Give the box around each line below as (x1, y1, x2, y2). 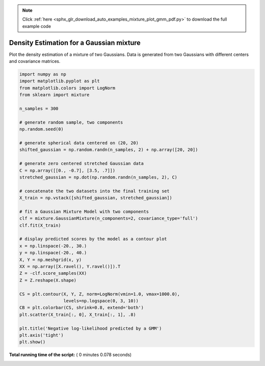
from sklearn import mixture (19, 92, 90, 98)
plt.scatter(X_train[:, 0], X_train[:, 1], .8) (19, 312, 136, 317)
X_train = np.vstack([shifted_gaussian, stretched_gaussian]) (19, 195, 172, 201)
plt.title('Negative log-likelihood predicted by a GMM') (19, 325, 162, 331)
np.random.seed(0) (19, 127, 64, 132)
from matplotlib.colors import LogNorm (19, 85, 115, 91)
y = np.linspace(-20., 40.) (19, 250, 87, 256)
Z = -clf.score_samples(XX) (19, 270, 87, 276)
